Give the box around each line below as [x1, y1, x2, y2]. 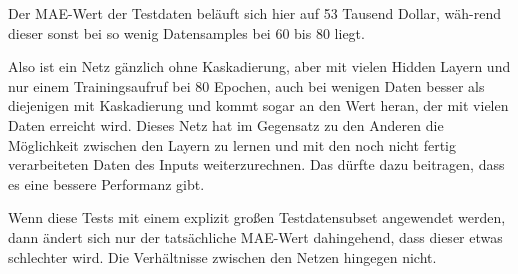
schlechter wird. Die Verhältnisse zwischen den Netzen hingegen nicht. [8, 246, 437, 267]
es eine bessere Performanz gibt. [8, 173, 205, 194]
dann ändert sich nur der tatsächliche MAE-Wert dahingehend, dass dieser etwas [8, 226, 503, 247]
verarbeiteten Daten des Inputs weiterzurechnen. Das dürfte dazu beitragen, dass [8, 154, 505, 175]
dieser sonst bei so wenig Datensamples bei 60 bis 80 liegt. [8, 22, 365, 43]
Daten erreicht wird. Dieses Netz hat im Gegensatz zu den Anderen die [8, 114, 444, 135]
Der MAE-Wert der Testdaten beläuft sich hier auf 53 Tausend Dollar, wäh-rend [8, 3, 502, 23]
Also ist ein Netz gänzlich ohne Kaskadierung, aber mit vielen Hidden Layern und [8, 56, 511, 77]
